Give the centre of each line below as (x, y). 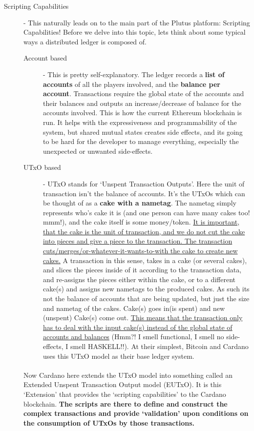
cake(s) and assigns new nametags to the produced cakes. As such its (146, 289)
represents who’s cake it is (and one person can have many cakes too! (147, 212)
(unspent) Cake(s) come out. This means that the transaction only (143, 318)
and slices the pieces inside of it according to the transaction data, (142, 270)
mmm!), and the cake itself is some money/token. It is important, (141, 222)
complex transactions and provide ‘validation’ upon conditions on (136, 413)
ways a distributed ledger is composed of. (85, 41)
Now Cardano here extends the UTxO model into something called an (128, 375)
